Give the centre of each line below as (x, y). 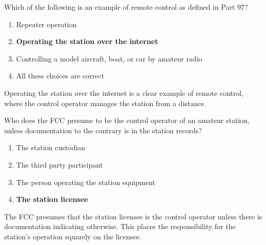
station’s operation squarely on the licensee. (73, 236)
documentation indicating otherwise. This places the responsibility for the (120, 226)
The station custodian (51, 147)
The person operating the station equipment (86, 182)
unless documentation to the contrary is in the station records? (103, 130)
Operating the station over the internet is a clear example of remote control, (124, 93)
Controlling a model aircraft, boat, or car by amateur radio (109, 58)
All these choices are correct (60, 76)
